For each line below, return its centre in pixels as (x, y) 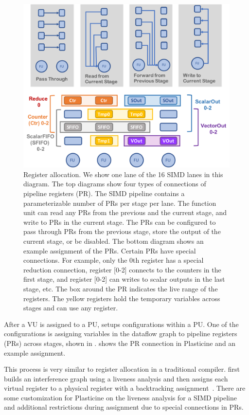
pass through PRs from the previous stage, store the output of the (122, 231)
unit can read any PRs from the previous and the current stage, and (125, 212)
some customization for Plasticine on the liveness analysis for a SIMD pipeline (120, 397)
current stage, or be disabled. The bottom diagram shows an (114, 241)
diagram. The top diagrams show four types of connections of (115, 184)
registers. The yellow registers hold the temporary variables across (122, 298)
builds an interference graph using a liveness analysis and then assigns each (116, 378)
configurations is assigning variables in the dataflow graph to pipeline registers (121, 334)
